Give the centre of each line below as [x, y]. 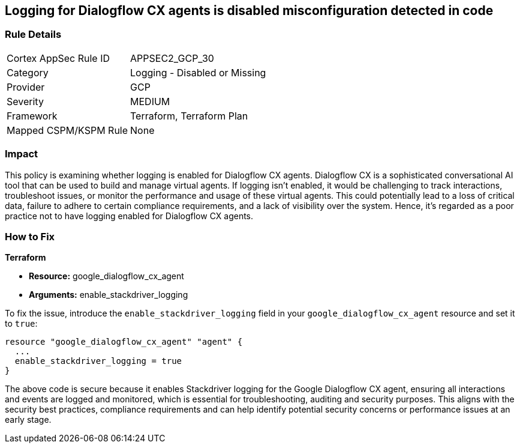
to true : [21, 324]
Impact [22, 154]
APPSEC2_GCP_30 [172, 58]
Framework [32, 116]
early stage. [28, 420]
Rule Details [33, 35]
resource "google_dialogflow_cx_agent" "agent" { [124, 342]
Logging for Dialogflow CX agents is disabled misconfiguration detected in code [249, 11]
